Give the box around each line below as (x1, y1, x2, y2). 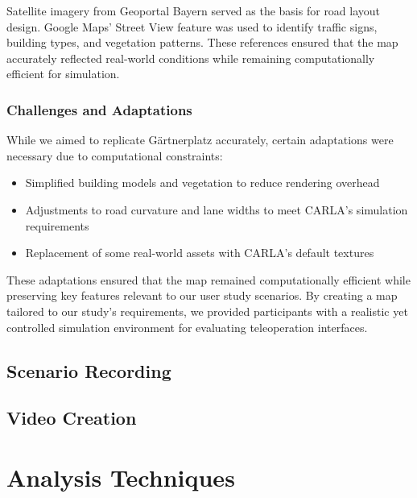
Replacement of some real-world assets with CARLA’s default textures (25, 244, 374, 261)
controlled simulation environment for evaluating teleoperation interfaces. (6, 318, 368, 335)
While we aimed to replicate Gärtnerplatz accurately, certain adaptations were (6, 131, 394, 148)
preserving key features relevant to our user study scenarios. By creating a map (6, 287, 398, 304)
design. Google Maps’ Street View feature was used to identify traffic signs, (6, 18, 378, 35)
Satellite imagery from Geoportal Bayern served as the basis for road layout (6, 2, 381, 19)
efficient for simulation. (6, 65, 120, 82)
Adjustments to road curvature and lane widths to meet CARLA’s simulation (25, 201, 408, 218)
